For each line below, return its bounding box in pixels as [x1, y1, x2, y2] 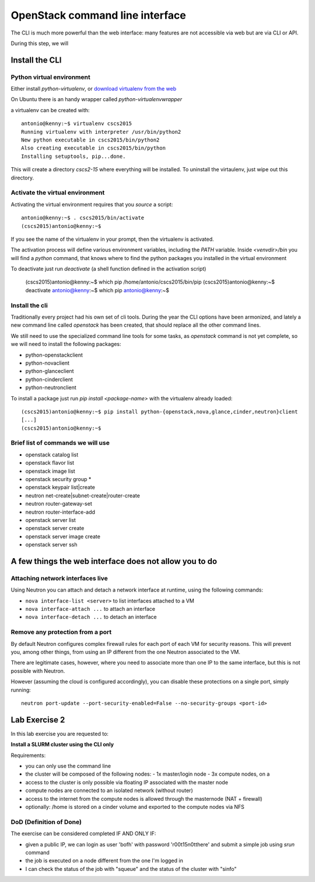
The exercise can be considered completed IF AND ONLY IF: [10, 830, 156, 837]
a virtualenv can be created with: [10, 106, 90, 113]
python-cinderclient [25, 376, 73, 383]
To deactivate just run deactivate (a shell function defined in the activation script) [10, 265, 206, 272]
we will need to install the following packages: [10, 341, 122, 348]
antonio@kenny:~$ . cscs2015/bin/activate [21, 215, 145, 222]
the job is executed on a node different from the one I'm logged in [25, 857, 183, 864]
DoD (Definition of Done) [10, 818, 82, 826]
